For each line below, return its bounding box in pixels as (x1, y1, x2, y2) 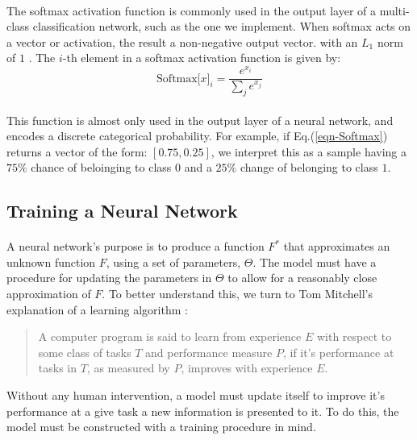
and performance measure (144, 343, 273, 360)
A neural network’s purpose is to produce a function (6, 238, 265, 255)
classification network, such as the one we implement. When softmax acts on (32, 18, 411, 35)
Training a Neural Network (6, 198, 238, 223)
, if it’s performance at (282, 343, 394, 360)
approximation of (6, 285, 91, 302)
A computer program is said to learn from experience (38, 328, 302, 345)
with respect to (316, 328, 392, 345)
